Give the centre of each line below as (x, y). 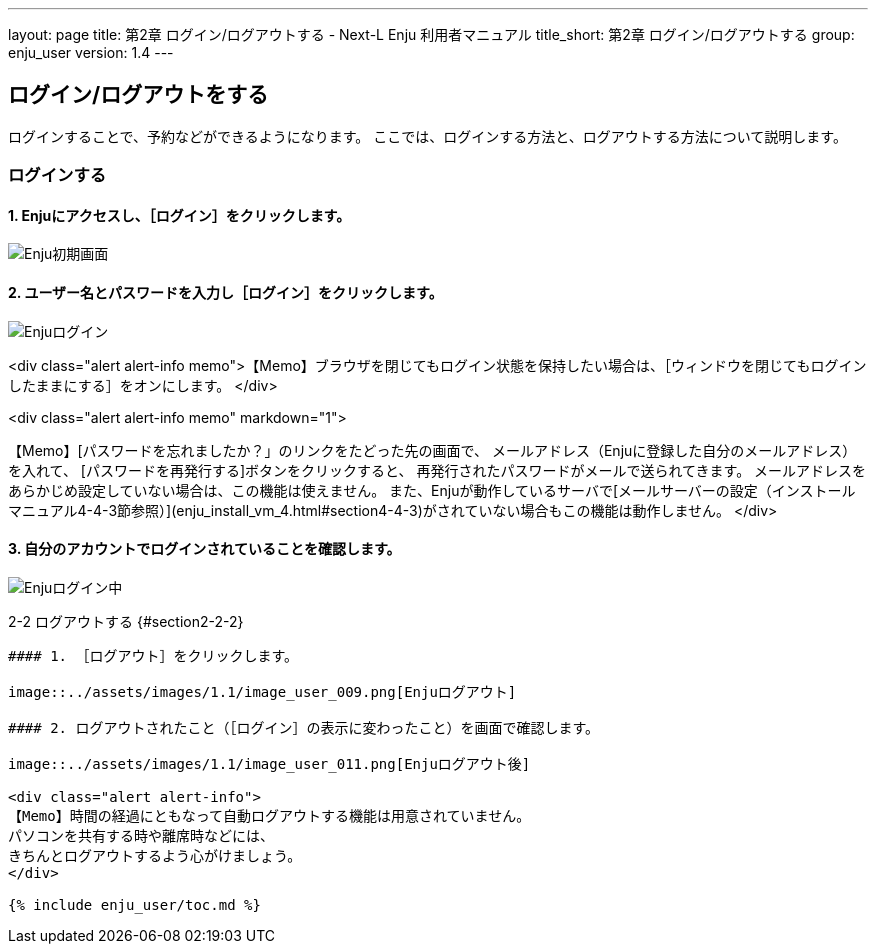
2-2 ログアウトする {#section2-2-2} (126, 621)
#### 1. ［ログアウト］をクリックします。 (153, 655)
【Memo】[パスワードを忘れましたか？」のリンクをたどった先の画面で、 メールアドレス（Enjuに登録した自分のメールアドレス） (432, 450)
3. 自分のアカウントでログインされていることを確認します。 (204, 549)
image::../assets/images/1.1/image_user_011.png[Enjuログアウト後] (269, 763)
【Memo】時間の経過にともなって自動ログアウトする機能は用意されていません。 (269, 815)
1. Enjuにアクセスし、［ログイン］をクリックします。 (179, 215)
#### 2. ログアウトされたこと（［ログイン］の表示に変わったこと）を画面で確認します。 (304, 727)
